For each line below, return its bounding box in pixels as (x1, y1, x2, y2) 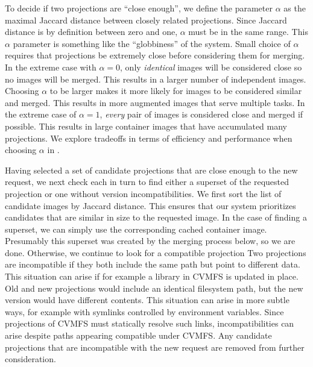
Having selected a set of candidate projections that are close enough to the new (5, 163, 298, 176)
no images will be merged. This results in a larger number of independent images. (5, 72, 306, 85)
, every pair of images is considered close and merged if (100, 108, 303, 121)
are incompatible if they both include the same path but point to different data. (5, 258, 300, 271)
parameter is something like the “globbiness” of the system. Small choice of (13, 37, 291, 49)
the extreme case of (5, 108, 77, 121)
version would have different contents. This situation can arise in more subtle (5, 293, 289, 306)
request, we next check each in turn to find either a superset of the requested (5, 175, 289, 188)
